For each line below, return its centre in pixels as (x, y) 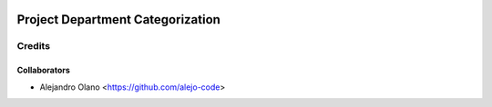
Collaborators (43, 70)
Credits (33, 46)
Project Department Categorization (118, 19)
